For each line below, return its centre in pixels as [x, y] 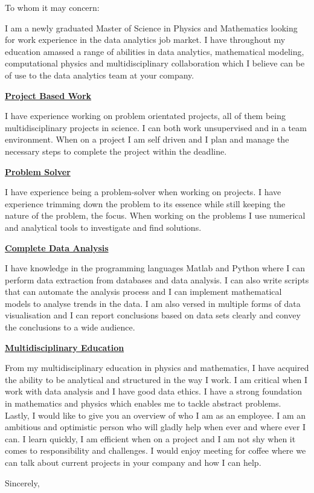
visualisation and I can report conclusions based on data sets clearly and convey [153, 315]
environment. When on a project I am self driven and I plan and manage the [147, 139]
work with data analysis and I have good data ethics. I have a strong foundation [153, 391]
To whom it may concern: [52, 7]
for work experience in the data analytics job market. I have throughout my [145, 40]
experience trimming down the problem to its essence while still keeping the [145, 203]
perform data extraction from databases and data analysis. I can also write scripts [157, 279]
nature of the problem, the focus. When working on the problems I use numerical [155, 215]
